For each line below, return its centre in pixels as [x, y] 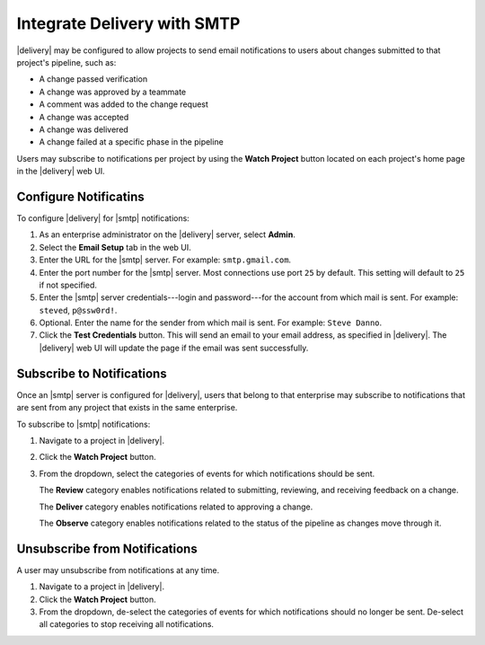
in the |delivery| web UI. [61, 172]
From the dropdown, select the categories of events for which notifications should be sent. [207, 473]
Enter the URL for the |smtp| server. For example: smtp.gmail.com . [165, 260]
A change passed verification [93, 79]
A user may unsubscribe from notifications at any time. [118, 570]
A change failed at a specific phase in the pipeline [131, 142]
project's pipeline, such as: [66, 62]
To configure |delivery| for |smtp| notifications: [103, 218]
